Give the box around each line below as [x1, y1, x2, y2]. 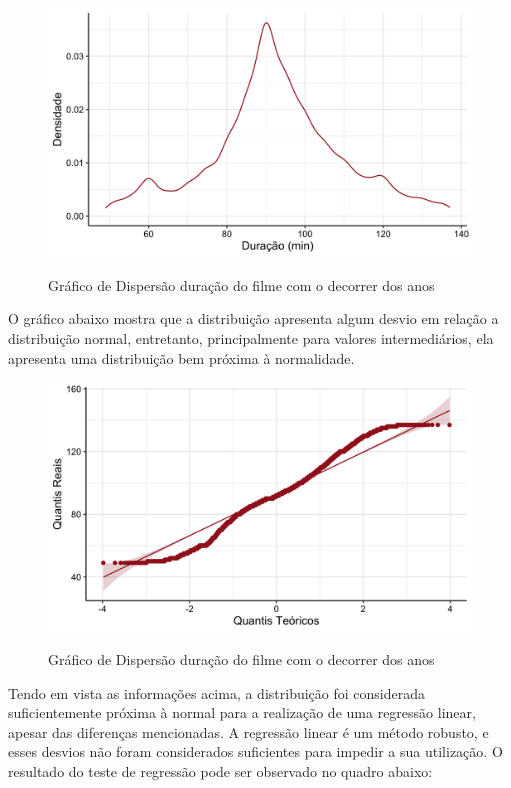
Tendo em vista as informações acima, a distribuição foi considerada [8, 682, 425, 703]
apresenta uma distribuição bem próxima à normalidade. [8, 347, 355, 368]
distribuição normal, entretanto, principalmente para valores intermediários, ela [8, 328, 494, 349]
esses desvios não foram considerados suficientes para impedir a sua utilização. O [8, 741, 503, 762]
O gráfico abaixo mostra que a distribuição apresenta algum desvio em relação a [8, 308, 499, 329]
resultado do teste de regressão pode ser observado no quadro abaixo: [8, 761, 433, 782]
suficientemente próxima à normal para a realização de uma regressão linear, [8, 702, 476, 723]
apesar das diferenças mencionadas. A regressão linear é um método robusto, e [8, 721, 489, 742]
